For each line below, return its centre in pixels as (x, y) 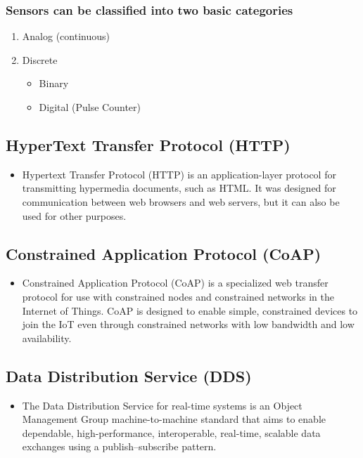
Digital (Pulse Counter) (90, 107)
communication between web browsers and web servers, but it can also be (181, 201)
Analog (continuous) (66, 36)
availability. (47, 338)
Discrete (40, 59)
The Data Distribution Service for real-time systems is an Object (162, 405)
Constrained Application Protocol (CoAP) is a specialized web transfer (175, 283)
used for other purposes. (74, 215)
